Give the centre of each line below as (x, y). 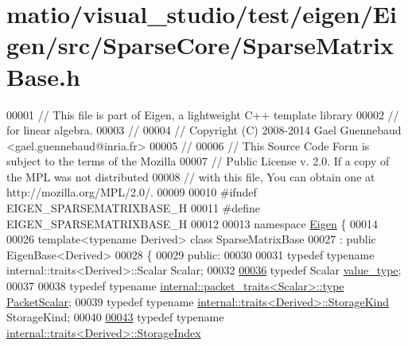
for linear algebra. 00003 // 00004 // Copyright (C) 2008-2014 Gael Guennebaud (204, 130)
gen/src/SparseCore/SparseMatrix (200, 45)
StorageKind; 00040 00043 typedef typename (115, 317)
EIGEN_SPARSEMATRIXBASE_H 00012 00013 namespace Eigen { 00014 (192, 223)
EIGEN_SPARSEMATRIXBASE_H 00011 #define (134, 208)
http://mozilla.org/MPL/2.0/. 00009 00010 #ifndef (132, 192)
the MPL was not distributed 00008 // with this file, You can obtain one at (191, 176)
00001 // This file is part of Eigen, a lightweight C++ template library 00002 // (203, 114)
